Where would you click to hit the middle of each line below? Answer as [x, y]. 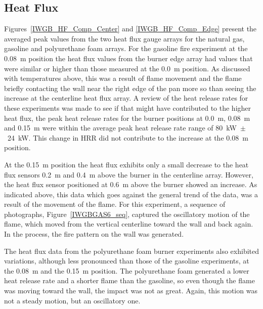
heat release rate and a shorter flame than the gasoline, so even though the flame [129, 280]
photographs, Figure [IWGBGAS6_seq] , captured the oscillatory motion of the [127, 214]
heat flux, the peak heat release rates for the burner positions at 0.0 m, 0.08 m [127, 118]
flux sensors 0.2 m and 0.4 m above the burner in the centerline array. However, [129, 174]
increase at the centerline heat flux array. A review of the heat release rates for [126, 98]
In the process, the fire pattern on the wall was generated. [94, 234]
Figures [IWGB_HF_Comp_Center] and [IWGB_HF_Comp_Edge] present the [130, 29]
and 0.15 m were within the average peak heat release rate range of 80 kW [120, 128]
